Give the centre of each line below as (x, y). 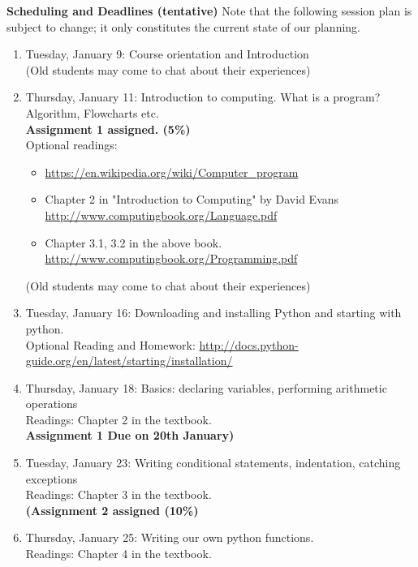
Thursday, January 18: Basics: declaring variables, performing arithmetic (206, 387)
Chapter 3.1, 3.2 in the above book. (134, 242)
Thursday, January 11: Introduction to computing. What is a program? (203, 97)
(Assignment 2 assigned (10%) (112, 510)
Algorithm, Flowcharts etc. (92, 112)
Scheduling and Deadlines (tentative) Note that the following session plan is (209, 11)
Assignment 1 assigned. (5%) (108, 129)
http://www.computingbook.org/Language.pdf (161, 215)
